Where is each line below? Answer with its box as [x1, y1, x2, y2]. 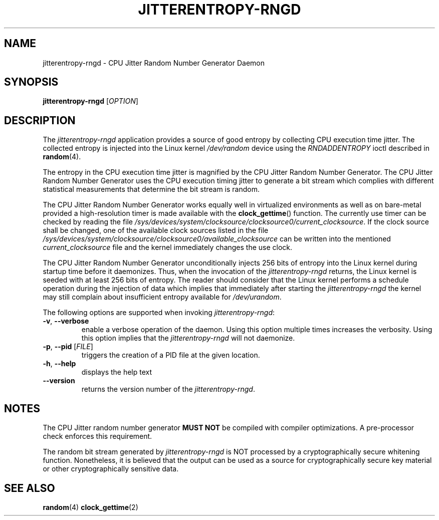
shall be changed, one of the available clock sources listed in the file [43, 226, 269, 235]
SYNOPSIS [4, 76, 59, 89]
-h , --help [43, 359, 76, 368]
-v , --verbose [43, 317, 89, 326]
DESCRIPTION [4, 114, 76, 127]
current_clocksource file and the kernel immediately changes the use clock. [43, 243, 293, 252]
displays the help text [81, 368, 152, 377]
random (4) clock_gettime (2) [43, 502, 138, 511]
